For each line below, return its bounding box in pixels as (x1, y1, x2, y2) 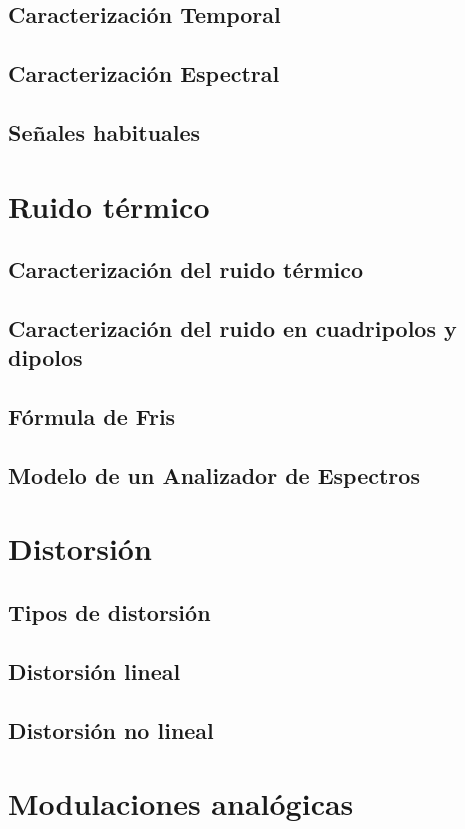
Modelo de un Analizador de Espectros (8, 459, 420, 490)
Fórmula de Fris (8, 401, 176, 432)
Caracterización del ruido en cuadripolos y (8, 312, 457, 343)
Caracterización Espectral (8, 58, 280, 89)
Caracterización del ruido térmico (8, 254, 364, 285)
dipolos (8, 342, 83, 373)
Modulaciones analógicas (8, 783, 354, 824)
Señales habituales (8, 116, 201, 147)
